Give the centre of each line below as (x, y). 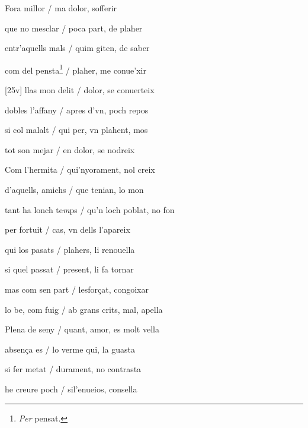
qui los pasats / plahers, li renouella (70, 249)
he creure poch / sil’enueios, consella (71, 389)
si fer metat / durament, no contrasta (73, 369)
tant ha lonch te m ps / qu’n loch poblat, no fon (90, 209)
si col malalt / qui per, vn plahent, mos (76, 130)
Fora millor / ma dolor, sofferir (61, 8)
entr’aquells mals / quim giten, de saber (77, 48)
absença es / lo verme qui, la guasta (70, 349)
